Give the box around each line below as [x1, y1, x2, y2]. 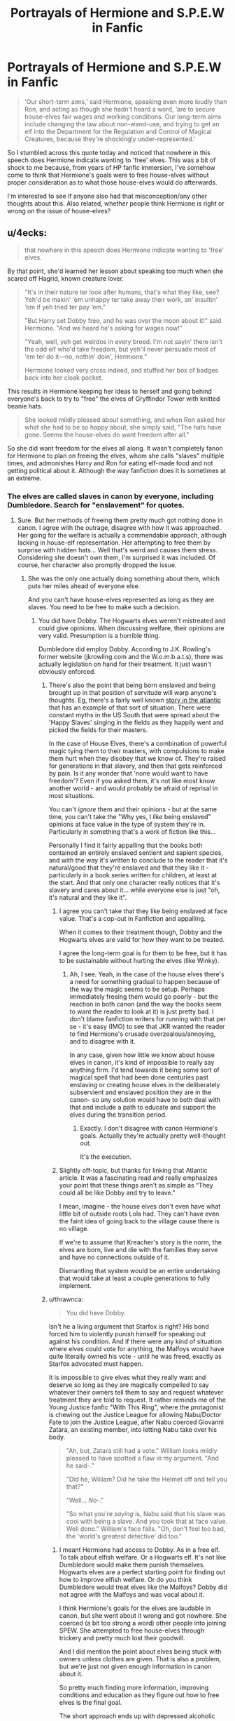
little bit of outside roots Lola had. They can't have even [59, 1209, 220, 1218]
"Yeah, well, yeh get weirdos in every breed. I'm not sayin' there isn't [24, 337, 222, 345]
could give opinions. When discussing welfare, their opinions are [38, 624, 225, 632]
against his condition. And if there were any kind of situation [48, 1337, 222, 1345]
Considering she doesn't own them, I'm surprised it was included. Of [17, 553, 215, 562]
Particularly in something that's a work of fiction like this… [48, 828, 216, 836]
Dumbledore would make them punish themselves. [59, 1560, 206, 1569]
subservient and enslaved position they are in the [69, 1088, 212, 1096]
